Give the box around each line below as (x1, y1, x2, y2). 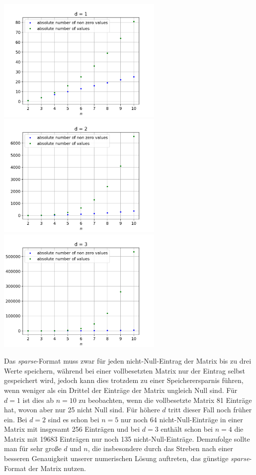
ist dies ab (22, 394, 54, 405)
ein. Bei (4, 414, 27, 424)
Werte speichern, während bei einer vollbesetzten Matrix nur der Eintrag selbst (4, 365, 245, 376)
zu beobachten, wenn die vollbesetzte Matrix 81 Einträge (79, 394, 252, 405)
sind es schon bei (48, 414, 99, 424)
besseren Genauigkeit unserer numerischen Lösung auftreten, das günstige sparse (4, 453, 250, 464)
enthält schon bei (161, 424, 213, 434)
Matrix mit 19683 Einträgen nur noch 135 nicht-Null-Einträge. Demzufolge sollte (4, 433, 250, 444)
